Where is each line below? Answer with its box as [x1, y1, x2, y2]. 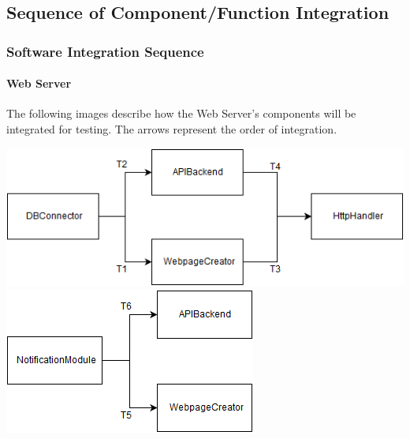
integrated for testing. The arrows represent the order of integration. [6, 121, 337, 137]
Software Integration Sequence [6, 41, 204, 61]
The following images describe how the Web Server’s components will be [6, 105, 356, 122]
